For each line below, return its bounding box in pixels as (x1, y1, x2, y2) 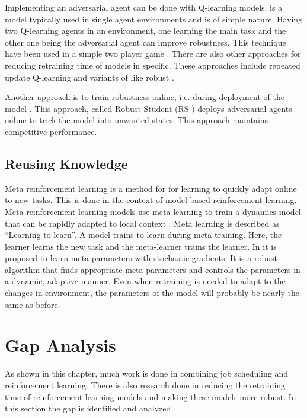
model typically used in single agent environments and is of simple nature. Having (5, 12, 303, 25)
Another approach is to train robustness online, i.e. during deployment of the (5, 91, 284, 103)
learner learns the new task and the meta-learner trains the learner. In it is (5, 240, 277, 252)
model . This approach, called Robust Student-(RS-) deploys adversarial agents (5, 102, 292, 114)
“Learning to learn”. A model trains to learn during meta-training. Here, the (5, 229, 282, 241)
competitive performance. (5, 125, 97, 137)
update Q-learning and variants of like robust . (5, 70, 174, 83)
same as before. (5, 298, 60, 310)
